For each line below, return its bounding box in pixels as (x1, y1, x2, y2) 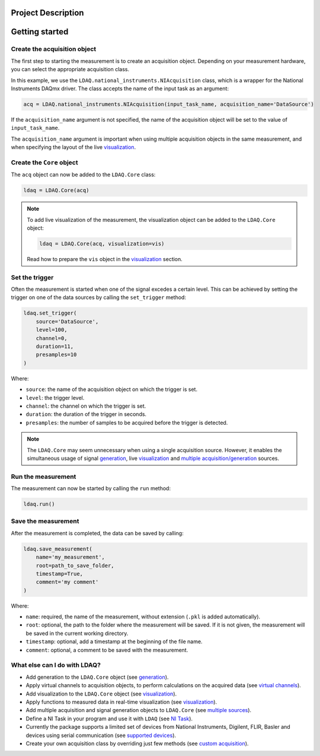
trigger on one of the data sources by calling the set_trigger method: (11, 294, 187, 301)
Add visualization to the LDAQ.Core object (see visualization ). (25, 690, 177, 697)
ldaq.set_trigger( (23, 310, 77, 317)
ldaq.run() (23, 501, 55, 507)
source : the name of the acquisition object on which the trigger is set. (25, 386, 198, 393)
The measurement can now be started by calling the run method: (11, 485, 171, 492)
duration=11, (36, 343, 74, 350)
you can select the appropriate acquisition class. (11, 66, 130, 73)
